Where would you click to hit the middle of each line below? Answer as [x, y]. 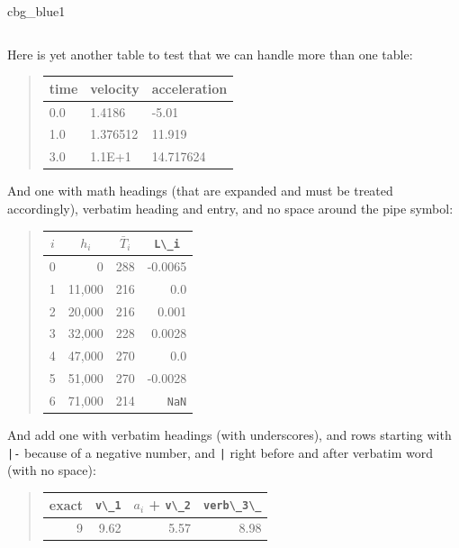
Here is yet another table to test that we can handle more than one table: [210, 54]
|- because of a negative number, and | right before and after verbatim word [220, 452]
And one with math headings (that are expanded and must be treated [200, 191]
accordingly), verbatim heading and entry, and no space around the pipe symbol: [230, 208]
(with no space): [52, 470]
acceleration [189, 88]
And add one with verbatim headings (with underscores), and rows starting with [229, 435]
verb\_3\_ [233, 506]
